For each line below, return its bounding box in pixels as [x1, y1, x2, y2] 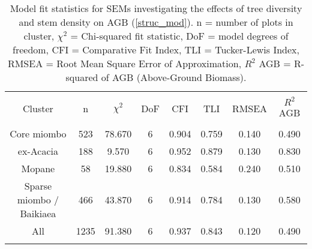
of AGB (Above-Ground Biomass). [101, 70, 247, 84]
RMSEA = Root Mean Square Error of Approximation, [7, 56, 242, 70]
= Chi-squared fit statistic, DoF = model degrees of [70, 29, 289, 43]
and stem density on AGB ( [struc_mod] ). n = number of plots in [19, 15, 293, 29]
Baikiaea [20, 206, 56, 220]
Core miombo [10, 127, 67, 140]
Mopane [21, 161, 55, 175]
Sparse [24, 179, 52, 193]
